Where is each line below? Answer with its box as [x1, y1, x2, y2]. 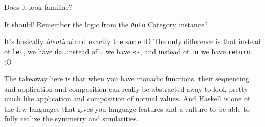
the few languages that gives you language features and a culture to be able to [4, 103, 250, 114]
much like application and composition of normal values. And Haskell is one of [4, 93, 250, 104]
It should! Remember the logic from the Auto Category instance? [4, 18, 208, 29]
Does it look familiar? [4, 2, 72, 12]
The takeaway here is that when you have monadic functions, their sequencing [4, 73, 250, 84]
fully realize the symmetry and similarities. [4, 113, 139, 124]
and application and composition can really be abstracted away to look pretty [4, 83, 248, 94]
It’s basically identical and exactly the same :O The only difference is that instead [4, 36, 261, 47]
